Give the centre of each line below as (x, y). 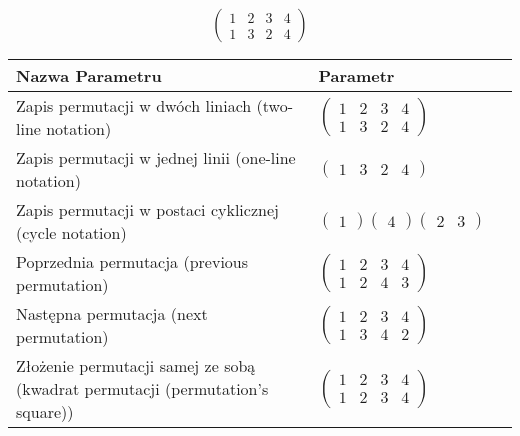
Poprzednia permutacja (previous (132, 262)
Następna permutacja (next (112, 314)
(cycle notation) (71, 233)
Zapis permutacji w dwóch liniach (134, 106)
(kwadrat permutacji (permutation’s (142, 389)
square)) (45, 412)
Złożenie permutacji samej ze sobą (136, 366)
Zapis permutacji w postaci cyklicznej (147, 210)
